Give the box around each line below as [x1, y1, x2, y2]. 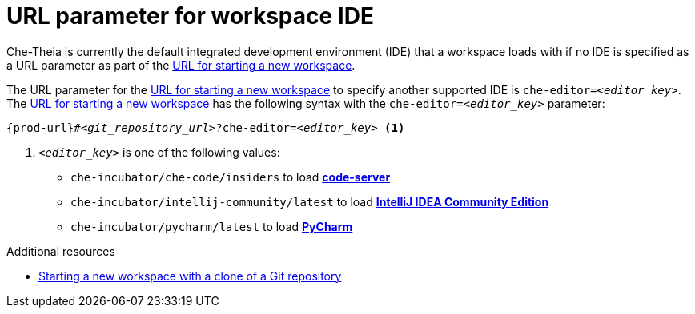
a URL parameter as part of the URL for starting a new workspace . [6, 58, 356, 72]
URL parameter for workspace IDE [6, 2, 374, 30]
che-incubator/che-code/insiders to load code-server [70, 169, 391, 184]
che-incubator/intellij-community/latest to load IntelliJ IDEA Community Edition [70, 194, 549, 209]
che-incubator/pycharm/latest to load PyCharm [70, 219, 353, 233]
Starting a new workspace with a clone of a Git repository [38, 268, 342, 283]
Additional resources [6, 244, 115, 258]
